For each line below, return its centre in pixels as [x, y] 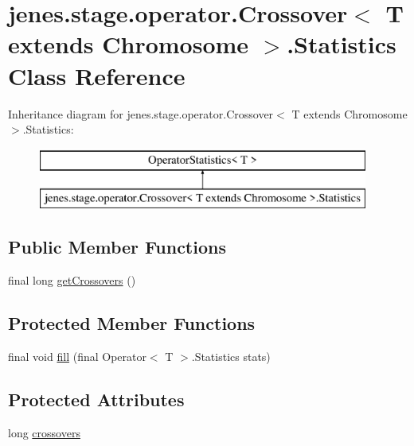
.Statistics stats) [231, 356]
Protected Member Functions [132, 323]
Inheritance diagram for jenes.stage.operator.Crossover [141, 113]
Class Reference [97, 75]
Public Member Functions [117, 247]
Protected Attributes [96, 399]
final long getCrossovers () [72, 280]
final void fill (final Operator [77, 356]
